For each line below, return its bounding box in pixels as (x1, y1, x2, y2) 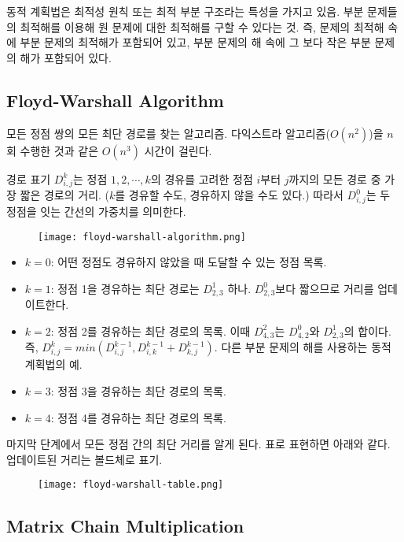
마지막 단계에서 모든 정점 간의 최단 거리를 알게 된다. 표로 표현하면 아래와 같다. (6, 436, 391, 452)
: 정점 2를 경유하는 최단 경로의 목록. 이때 (50, 322, 251, 339)
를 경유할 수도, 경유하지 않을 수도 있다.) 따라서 (115, 187, 343, 203)
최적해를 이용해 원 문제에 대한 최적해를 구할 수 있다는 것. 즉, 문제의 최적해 (20, 18, 384, 35)
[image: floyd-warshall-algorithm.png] (38, 231, 246, 243)
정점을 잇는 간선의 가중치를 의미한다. (6, 203, 186, 220)
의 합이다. (343, 322, 391, 339)
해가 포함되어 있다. (20, 49, 112, 65)
